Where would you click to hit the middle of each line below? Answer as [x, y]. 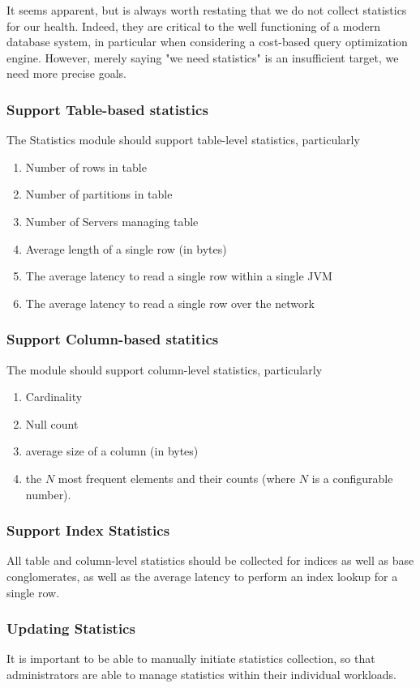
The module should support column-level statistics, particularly [165, 369]
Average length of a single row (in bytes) [126, 248]
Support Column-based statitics [113, 339]
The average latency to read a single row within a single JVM [179, 276]
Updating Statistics [71, 628]
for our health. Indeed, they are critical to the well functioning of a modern [194, 26]
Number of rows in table [86, 167]
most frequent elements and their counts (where [177, 478]
